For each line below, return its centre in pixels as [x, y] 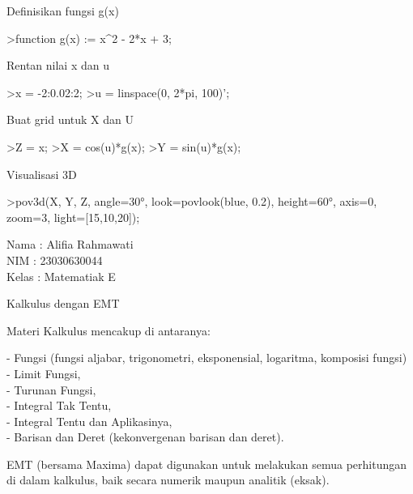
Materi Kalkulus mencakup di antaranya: [109, 330]
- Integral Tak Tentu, [59, 405]
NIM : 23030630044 [55, 260]
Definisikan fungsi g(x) [63, 11]
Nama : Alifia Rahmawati [70, 244]
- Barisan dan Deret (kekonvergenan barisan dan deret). [145, 437]
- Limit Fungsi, [44, 373]
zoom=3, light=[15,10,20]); [73, 217]
